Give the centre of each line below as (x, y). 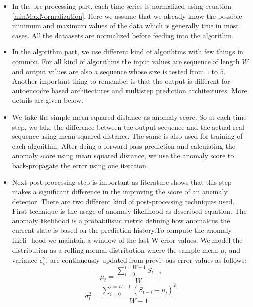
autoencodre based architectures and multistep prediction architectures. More (129, 90)
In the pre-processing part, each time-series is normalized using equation (122, 6)
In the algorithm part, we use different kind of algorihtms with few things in (127, 52)
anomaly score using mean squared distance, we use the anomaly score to (123, 155)
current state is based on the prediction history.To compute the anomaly (122, 230)
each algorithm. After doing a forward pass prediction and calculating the (124, 146)
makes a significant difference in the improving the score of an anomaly (120, 192)
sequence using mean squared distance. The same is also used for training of (127, 136)
